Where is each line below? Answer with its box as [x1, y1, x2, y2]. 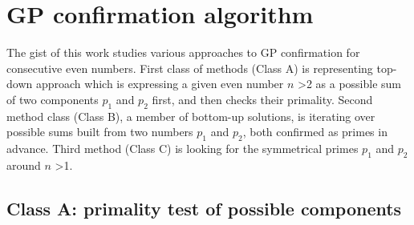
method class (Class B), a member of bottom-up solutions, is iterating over [6, 107, 375, 124]
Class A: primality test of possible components [6, 195, 402, 220]
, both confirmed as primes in [242, 123, 388, 140]
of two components [6, 90, 99, 107]
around [6, 156, 41, 173]
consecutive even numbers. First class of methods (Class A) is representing [6, 59, 373, 76]
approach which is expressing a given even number [35, 75, 284, 92]
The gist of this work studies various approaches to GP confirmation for [6, 44, 360, 61]
